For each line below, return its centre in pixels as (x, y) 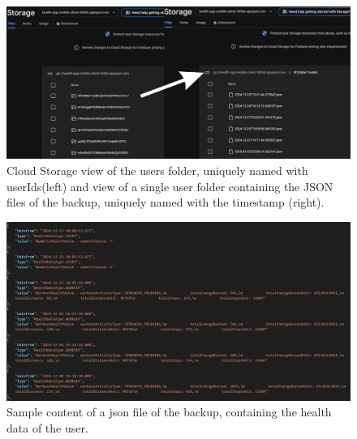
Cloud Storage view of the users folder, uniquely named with (157, 170)
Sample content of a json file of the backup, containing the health (169, 412)
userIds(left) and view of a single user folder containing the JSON (170, 186)
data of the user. (47, 428)
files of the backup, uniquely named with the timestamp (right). (166, 202)
